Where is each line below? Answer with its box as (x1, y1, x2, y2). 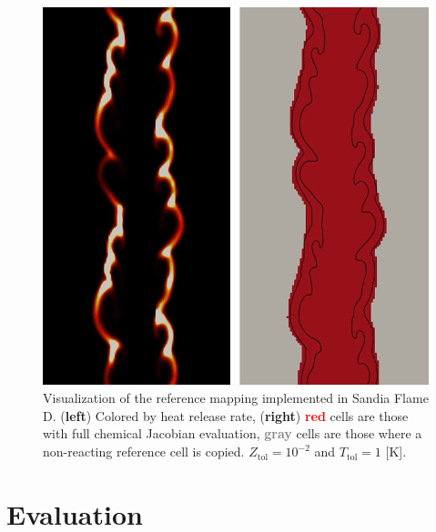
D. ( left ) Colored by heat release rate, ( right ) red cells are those (43, 406, 409, 425)
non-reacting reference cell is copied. (43, 442, 245, 461)
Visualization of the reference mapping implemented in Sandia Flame (43, 388, 429, 407)
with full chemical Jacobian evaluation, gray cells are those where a (43, 424, 422, 443)
